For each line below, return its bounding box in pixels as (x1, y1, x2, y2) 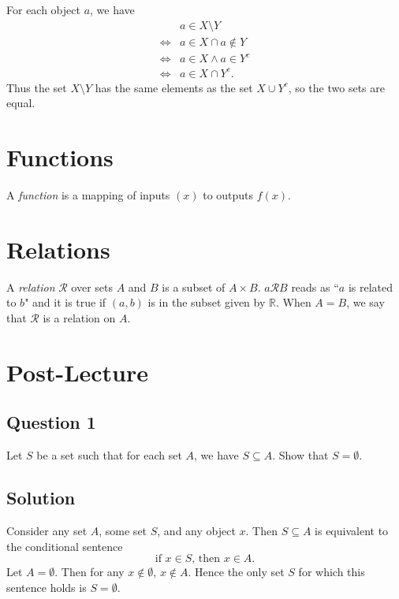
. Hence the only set (188, 564, 285, 580)
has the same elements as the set (95, 79, 253, 95)
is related (348, 278, 393, 295)
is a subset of (162, 278, 226, 295)
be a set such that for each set (36, 447, 182, 463)
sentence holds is (6, 579, 87, 595)
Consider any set (6, 522, 88, 538)
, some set (99, 522, 147, 538)
